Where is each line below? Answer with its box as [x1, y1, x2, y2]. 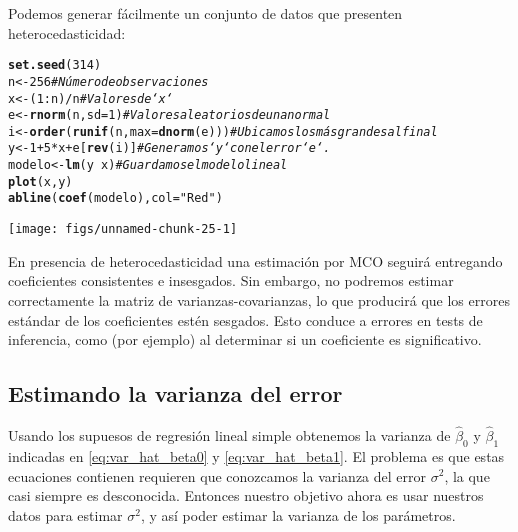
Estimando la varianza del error [8, 378, 343, 409]
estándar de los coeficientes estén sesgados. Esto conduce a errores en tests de [8, 309, 483, 330]
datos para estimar [8, 504, 123, 525]
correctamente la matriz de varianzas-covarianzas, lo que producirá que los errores [8, 289, 510, 310]
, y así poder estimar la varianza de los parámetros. [140, 504, 456, 525]
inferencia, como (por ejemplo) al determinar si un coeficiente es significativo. [8, 329, 482, 350]
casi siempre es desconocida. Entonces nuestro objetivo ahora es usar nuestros [8, 485, 484, 506]
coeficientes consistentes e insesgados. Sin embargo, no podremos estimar [8, 270, 454, 291]
